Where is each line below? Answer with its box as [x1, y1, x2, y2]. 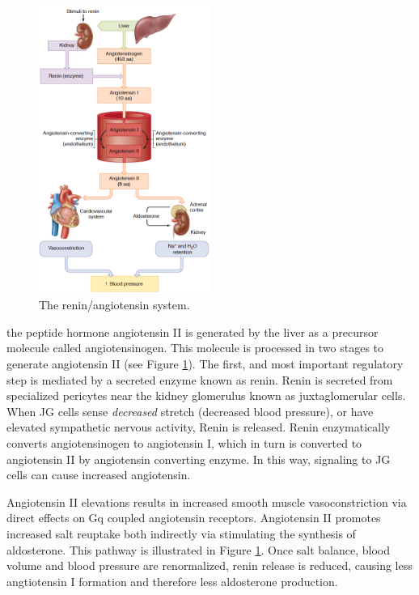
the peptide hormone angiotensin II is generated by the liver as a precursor [6, 323, 379, 340]
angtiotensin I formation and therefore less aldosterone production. [6, 572, 338, 589]
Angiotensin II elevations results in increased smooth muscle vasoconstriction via [6, 493, 407, 510]
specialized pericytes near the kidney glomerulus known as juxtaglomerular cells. [6, 387, 406, 404]
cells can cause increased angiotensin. [6, 466, 191, 483]
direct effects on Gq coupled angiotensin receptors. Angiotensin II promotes [6, 509, 381, 526]
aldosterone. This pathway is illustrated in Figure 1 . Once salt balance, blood [6, 541, 390, 558]
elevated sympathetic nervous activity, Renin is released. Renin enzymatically [6, 419, 391, 436]
